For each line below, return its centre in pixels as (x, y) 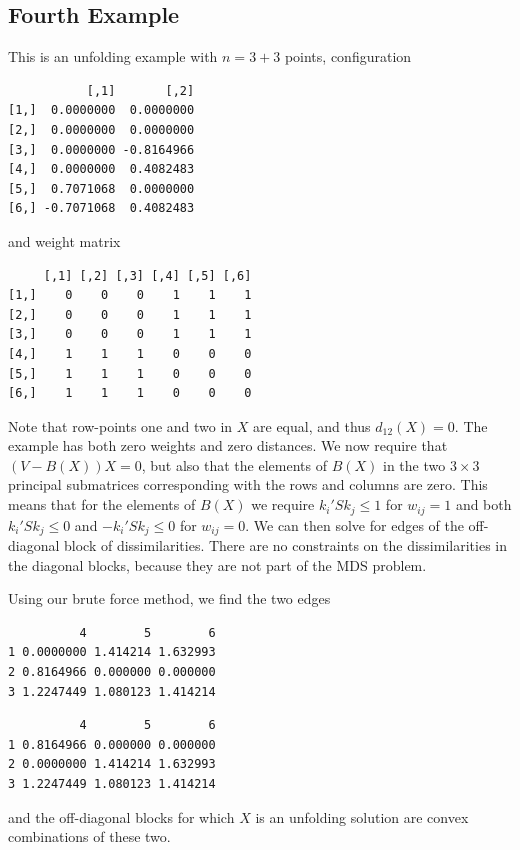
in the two (414, 464)
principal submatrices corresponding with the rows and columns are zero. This (248, 484)
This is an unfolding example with (113, 56)
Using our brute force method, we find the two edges (169, 598)
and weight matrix (64, 240)
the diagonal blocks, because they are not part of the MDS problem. (217, 564)
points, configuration (348, 56)
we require (283, 504)
